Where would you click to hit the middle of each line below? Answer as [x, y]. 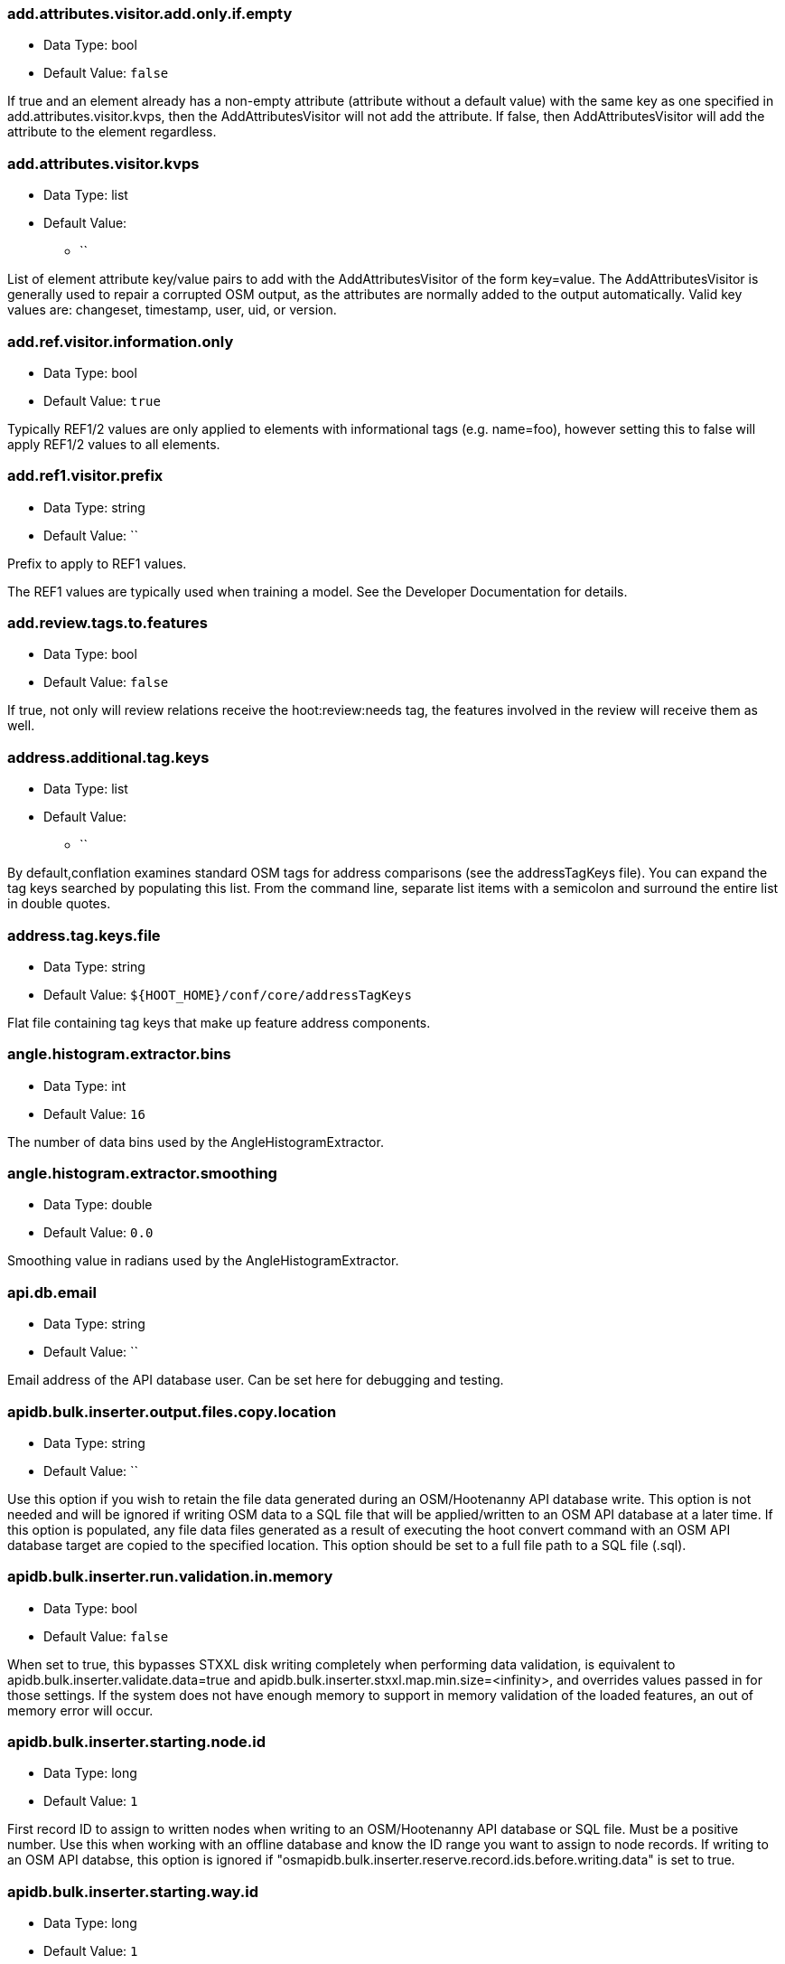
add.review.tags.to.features [107, 623]
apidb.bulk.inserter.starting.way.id [133, 1891]
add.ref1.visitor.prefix [85, 476]
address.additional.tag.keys [108, 757]
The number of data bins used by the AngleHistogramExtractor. [196, 1142]
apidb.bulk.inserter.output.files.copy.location [172, 1411]
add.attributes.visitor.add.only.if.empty [150, 14]
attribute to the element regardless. [112, 132]
